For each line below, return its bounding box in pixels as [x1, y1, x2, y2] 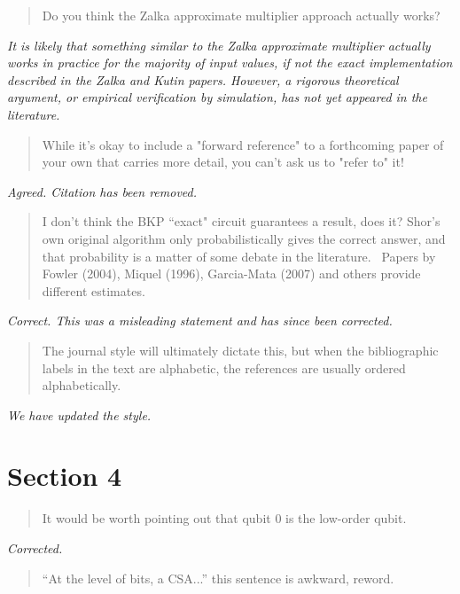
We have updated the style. [7, 405, 152, 424]
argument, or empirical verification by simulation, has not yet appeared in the [7, 88, 427, 106]
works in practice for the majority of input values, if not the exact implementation [7, 53, 453, 72]
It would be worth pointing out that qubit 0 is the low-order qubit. [42, 509, 407, 528]
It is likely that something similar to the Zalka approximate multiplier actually [7, 35, 431, 54]
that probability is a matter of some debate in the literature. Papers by [42, 246, 436, 265]
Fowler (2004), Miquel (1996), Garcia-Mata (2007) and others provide [42, 264, 421, 283]
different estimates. [42, 281, 145, 300]
